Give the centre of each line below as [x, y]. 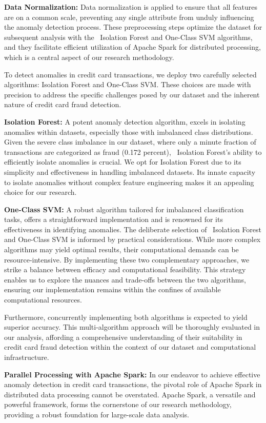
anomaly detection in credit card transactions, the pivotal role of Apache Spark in [133, 384]
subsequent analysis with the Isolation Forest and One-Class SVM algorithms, [128, 37]
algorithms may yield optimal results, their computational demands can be [121, 249]
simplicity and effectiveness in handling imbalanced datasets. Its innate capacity [130, 172]
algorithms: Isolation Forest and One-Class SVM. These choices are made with [128, 84]
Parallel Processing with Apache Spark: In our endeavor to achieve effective [132, 374]
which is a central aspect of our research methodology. [89, 57]
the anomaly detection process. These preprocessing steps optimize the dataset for [133, 27]
